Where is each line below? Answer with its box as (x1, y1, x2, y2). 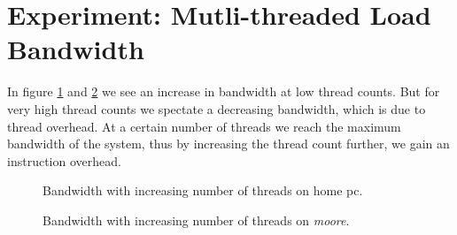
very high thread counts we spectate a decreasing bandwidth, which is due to (7, 99, 426, 117)
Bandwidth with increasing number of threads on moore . (43, 210, 350, 229)
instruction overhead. (7, 151, 121, 170)
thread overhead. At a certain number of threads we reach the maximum (7, 117, 401, 135)
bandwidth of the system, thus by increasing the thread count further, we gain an (7, 134, 450, 153)
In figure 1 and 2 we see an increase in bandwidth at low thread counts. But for (7, 82, 440, 101)
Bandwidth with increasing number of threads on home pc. (43, 181, 363, 200)
